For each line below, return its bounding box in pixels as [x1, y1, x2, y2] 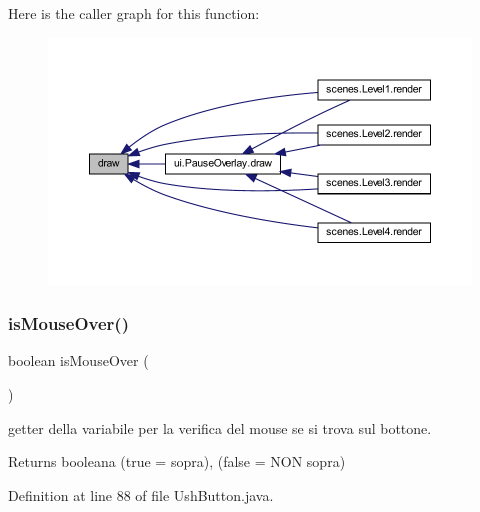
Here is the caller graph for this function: [8, 3, 260, 23]
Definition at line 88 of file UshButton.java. [8, 484, 274, 505]
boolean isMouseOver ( [8, 350, 149, 371]
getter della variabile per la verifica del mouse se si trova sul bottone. [8, 417, 432, 438]
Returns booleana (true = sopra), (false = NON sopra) [8, 451, 346, 472]
